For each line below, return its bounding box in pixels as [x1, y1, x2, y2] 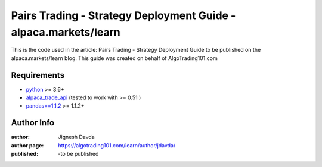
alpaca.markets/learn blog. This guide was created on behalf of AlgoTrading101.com [11, 54, 218, 62]
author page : [11, 141, 44, 149]
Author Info [11, 118, 55, 128]
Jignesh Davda [58, 134, 95, 141]
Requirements [11, 70, 65, 80]
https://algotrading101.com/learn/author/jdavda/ [58, 141, 176, 149]
